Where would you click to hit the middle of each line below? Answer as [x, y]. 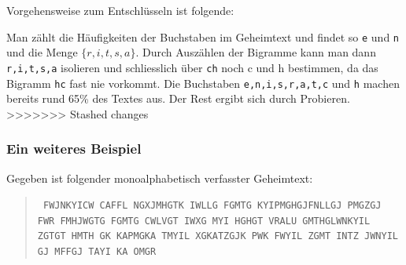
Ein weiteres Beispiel [74, 149]
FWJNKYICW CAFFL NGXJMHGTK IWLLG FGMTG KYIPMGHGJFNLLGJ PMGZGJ [212, 206]
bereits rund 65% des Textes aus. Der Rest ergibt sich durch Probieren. [178, 98]
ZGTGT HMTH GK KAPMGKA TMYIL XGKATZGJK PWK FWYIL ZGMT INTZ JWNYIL [218, 236]
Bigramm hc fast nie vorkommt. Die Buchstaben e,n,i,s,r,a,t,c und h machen [203, 83]
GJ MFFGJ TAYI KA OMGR [97, 252]
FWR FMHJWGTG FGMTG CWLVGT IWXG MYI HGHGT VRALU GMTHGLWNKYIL [204, 221]
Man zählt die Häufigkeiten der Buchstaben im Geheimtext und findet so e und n [203, 36]
